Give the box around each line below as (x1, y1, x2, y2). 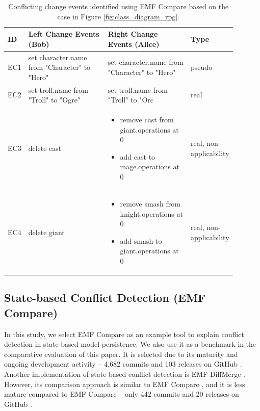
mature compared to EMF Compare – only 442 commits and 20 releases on (4, 389, 239, 399)
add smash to (120, 235, 162, 246)
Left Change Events (28, 29, 99, 39)
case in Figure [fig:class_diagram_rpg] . (57, 11, 180, 21)
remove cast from (120, 114, 174, 125)
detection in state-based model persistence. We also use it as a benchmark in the (4, 339, 256, 349)
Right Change (108, 29, 158, 39)
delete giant (28, 226, 65, 237)
